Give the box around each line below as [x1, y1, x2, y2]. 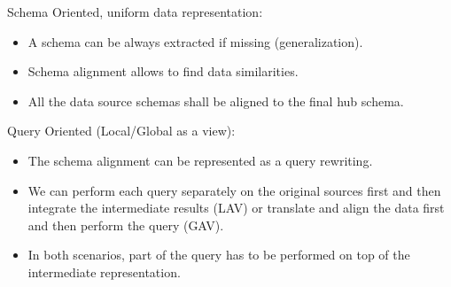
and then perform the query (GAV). [27, 215, 224, 234]
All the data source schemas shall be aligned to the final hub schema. [27, 91, 404, 110]
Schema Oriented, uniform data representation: [7, 3, 263, 20]
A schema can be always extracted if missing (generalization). [27, 32, 363, 50]
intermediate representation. [27, 262, 181, 281]
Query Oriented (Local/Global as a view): [7, 121, 236, 140]
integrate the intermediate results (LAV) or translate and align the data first [27, 198, 445, 217]
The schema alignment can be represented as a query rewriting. [27, 151, 373, 169]
